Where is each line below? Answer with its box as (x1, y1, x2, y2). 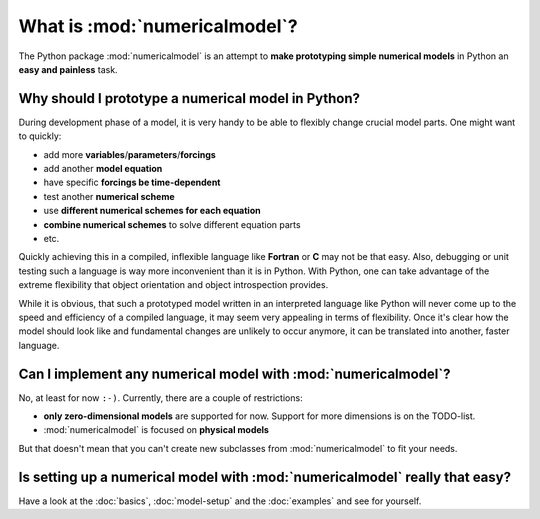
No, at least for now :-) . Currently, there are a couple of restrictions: (18, 391, 304, 404)
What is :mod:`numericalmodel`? (18, 15, 299, 37)
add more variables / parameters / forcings (43, 148, 217, 160)
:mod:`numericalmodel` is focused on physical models (43, 424, 270, 436)
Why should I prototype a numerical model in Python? (18, 90, 360, 107)
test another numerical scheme (43, 190, 175, 202)
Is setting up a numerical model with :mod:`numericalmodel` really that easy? (18, 468, 512, 485)
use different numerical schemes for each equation (43, 205, 261, 217)
